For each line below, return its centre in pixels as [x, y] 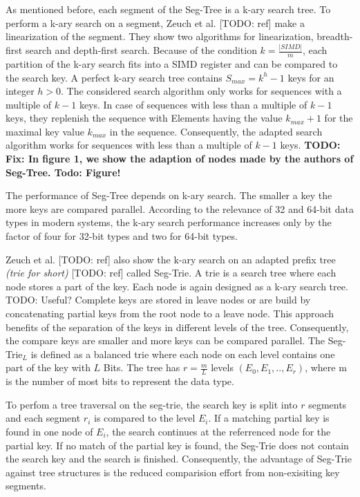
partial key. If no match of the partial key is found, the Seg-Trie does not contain [177, 445]
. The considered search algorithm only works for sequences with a [201, 91]
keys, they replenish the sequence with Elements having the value [144, 118]
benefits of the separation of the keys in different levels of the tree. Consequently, [177, 327]
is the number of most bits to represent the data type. [120, 381]
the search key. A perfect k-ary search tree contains [114, 77]
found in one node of [49, 431]
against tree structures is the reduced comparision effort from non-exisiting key [173, 472]
